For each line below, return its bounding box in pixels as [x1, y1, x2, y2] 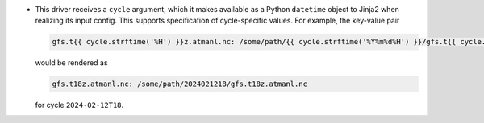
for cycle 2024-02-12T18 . [35, 100, 124, 110]
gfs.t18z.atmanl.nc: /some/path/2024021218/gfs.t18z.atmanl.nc [52, 80, 308, 88]
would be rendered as [35, 58, 108, 68]
